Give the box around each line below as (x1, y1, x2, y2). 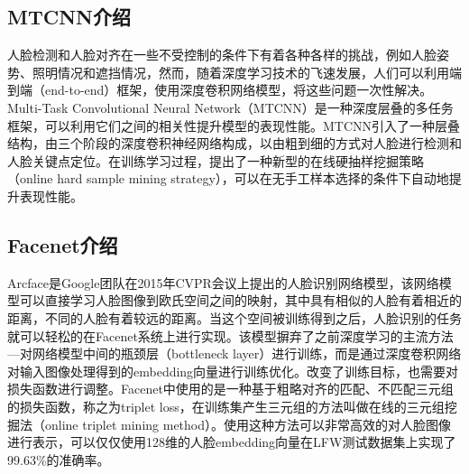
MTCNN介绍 (7, 3, 131, 31)
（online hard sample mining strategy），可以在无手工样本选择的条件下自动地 (7, 169, 449, 188)
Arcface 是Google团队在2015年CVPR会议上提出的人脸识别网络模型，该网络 (7, 273, 439, 292)
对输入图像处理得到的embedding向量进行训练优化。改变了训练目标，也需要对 (7, 361, 459, 380)
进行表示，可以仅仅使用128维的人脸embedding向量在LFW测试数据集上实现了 (7, 432, 456, 451)
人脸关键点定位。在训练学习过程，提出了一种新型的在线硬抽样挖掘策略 (7, 151, 424, 170)
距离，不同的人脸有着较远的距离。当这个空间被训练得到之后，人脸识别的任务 (7, 308, 462, 327)
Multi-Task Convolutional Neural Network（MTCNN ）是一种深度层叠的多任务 (7, 98, 454, 116)
